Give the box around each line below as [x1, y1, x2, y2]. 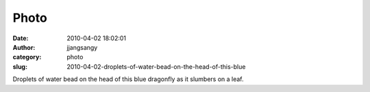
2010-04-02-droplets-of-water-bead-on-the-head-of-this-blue [66, 62, 246, 71]
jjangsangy [66, 43, 98, 51]
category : [12, 53, 42, 61]
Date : [12, 34, 29, 42]
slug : [12, 62, 27, 71]
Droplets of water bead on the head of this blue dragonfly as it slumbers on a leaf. [12, 75, 244, 83]
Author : [12, 43, 36, 51]
